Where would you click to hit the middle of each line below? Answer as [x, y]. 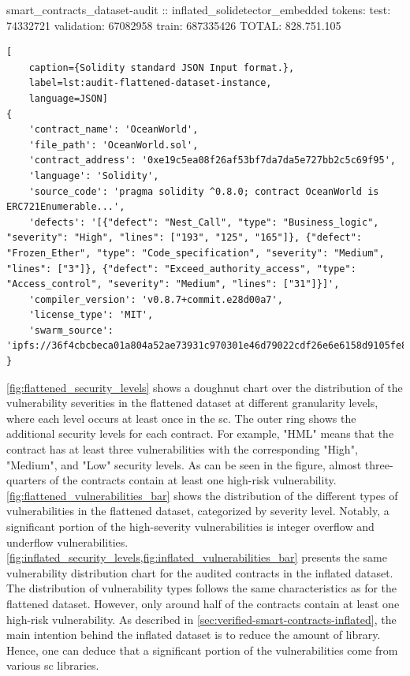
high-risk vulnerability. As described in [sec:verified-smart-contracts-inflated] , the [201, 619]
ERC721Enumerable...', [66, 207]
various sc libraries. [53, 665]
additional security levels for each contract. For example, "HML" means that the [200, 433]
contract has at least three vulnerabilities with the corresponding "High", [182, 449]
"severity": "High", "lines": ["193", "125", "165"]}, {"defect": [184, 238]
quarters [26, 480]
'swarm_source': [71, 330]
